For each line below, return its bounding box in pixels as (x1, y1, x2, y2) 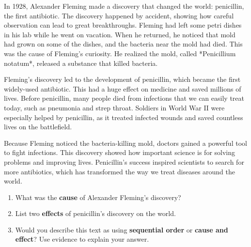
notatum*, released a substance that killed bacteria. (4, 58, 158, 68)
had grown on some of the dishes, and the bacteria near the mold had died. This (4, 39, 243, 49)
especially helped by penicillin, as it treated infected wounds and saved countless (4, 112, 243, 122)
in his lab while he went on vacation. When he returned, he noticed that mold (4, 29, 235, 39)
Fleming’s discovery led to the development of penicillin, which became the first (4, 74, 241, 84)
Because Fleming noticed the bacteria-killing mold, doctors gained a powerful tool (4, 138, 247, 148)
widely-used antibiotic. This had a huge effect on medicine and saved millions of (4, 83, 241, 93)
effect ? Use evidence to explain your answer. (15, 234, 149, 244)
